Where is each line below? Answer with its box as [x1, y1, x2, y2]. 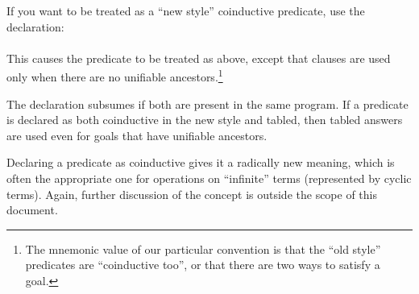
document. [6, 201, 58, 218]
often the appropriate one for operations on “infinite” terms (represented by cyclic [6, 170, 412, 186]
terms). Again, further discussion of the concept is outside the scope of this [6, 185, 377, 202]
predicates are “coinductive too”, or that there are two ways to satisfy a [25, 256, 380, 273]
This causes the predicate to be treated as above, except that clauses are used [6, 49, 391, 66]
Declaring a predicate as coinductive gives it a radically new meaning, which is [6, 154, 395, 171]
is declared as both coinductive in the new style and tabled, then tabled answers [6, 111, 403, 128]
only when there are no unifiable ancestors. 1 [6, 66, 223, 85]
